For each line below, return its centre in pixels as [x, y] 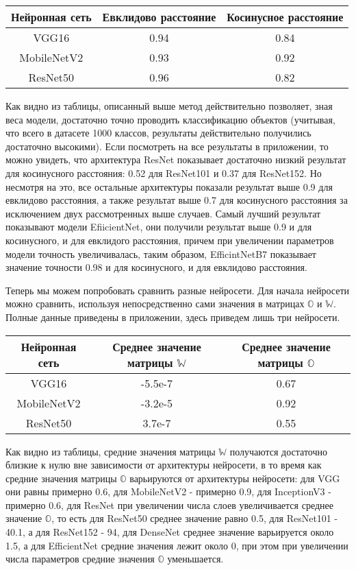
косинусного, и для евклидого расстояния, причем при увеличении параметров [170, 240]
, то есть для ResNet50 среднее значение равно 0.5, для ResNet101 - [195, 518]
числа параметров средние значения [80, 559]
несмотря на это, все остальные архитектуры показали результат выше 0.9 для [169, 186]
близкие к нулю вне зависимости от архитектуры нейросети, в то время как [164, 465]
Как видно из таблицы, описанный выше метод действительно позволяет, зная [169, 106]
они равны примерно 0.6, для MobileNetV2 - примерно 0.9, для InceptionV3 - [168, 491]
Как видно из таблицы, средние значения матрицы [111, 451]
